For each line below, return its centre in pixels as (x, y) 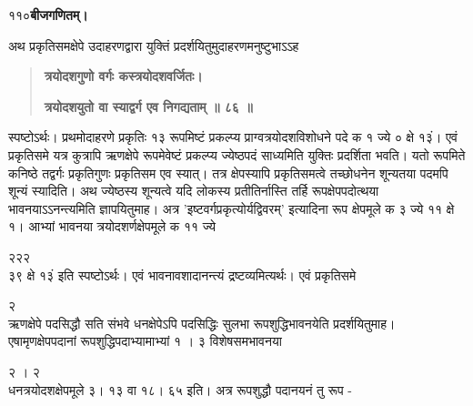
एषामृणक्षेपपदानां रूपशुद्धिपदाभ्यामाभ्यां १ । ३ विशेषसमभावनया (145, 341)
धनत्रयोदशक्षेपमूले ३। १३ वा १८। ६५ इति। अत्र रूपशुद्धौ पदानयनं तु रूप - (180, 389)
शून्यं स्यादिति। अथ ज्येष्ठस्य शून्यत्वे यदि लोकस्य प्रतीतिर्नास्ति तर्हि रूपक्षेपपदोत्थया (194, 191)
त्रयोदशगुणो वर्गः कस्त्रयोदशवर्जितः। (123, 76)
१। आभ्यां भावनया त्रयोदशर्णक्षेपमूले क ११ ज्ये (112, 226)
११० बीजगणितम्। (48, 15)
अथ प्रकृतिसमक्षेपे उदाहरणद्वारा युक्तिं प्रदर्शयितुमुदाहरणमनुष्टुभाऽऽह (154, 45)
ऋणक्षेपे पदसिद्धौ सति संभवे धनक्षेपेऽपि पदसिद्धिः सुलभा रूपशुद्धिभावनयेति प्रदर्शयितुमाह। (202, 323)
